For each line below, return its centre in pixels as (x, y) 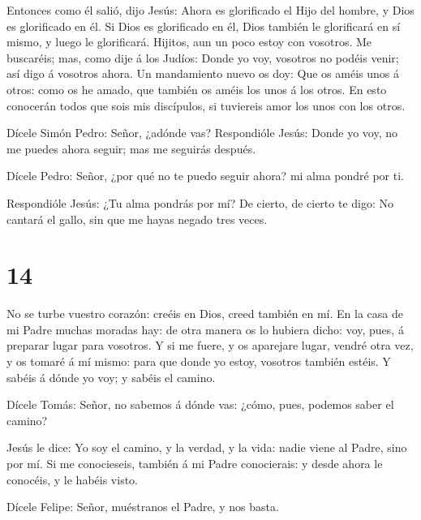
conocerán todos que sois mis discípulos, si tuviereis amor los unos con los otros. (206, 105)
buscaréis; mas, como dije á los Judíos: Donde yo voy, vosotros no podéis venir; (203, 57)
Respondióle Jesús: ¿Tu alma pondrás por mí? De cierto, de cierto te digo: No (200, 202)
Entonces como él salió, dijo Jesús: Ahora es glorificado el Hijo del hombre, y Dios (210, 10)
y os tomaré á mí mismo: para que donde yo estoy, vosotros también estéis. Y (199, 361)
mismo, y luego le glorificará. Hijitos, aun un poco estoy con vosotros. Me (189, 42)
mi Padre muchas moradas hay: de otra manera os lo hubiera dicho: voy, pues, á (205, 329)
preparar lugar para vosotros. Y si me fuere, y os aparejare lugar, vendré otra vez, (210, 345)
